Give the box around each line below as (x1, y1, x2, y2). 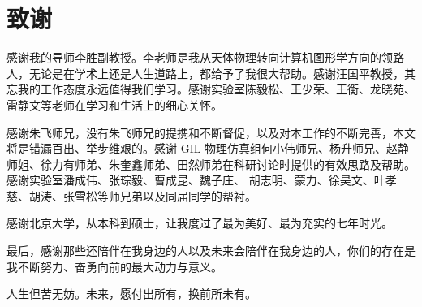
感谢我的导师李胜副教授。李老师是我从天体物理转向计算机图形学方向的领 (6, 49, 393, 66)
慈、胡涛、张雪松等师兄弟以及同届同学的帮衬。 (6, 187, 256, 204)
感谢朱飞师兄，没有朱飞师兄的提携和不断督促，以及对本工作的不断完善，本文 (6, 123, 416, 141)
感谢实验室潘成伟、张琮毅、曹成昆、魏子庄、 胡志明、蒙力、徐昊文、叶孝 (6, 171, 397, 188)
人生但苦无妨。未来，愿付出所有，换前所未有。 (6, 285, 256, 302)
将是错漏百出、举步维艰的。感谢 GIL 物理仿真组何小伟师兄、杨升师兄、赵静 (6, 140, 410, 157)
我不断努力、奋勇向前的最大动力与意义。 (6, 257, 222, 275)
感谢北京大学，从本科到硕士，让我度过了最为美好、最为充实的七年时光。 (6, 214, 393, 231)
